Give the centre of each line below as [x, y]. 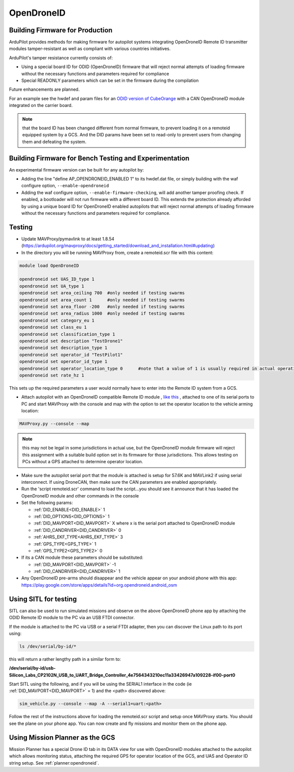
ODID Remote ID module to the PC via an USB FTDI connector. [72, 618]
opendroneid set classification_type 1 [67, 334]
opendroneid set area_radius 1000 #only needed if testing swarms [102, 313]
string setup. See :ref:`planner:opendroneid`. [54, 763]
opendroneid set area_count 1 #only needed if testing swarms [102, 300]
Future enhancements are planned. [44, 89]
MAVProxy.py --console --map [54, 424]
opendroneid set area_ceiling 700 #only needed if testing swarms [102, 293]
